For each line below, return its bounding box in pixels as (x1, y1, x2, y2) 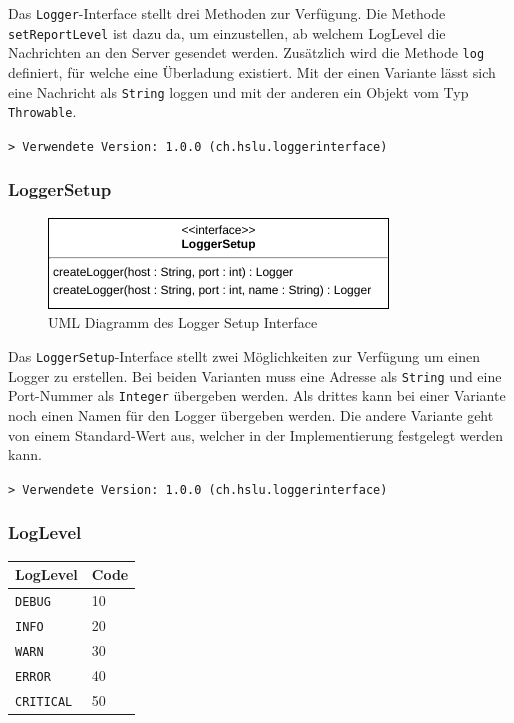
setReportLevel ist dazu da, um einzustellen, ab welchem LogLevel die (8, 22, 446, 43)
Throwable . (8, 101, 77, 122)
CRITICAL (15, 694, 73, 709)
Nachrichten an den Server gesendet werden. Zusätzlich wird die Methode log (8, 42, 485, 63)
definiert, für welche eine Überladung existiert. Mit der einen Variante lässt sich (8, 61, 496, 82)
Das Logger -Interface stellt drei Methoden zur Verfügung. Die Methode (8, 3, 446, 23)
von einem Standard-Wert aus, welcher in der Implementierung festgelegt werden (8, 424, 504, 445)
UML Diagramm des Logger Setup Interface (48, 312, 318, 333)
